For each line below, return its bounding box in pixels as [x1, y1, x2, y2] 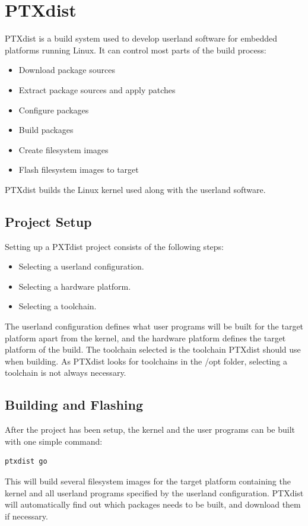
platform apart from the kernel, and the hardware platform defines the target [5, 331, 286, 344]
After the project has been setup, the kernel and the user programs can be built [5, 423, 295, 436]
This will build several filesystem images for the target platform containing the [5, 475, 291, 487]
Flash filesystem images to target [18, 163, 139, 176]
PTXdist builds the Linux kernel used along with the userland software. [5, 183, 266, 195]
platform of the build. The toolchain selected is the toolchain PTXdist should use [5, 343, 301, 356]
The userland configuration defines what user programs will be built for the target [5, 320, 304, 332]
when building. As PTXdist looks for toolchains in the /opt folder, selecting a [5, 354, 287, 367]
